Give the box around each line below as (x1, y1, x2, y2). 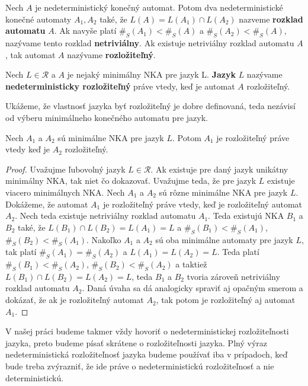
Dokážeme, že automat (5, 197, 88, 210)
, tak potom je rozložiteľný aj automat (156, 294, 296, 306)
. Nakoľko (86, 233, 121, 245)
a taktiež (175, 258, 207, 270)
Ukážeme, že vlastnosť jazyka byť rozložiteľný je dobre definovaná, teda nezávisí (5, 100, 296, 112)
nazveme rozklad (239, 12, 303, 25)
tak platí (5, 245, 37, 258)
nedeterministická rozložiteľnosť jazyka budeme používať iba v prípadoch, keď (5, 348, 288, 361)
